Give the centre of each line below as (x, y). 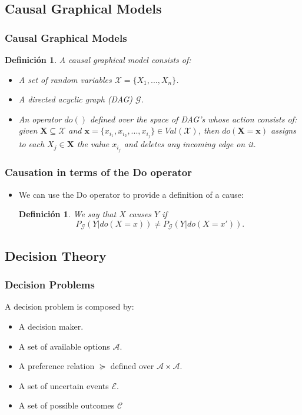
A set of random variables (65, 79)
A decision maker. (51, 326)
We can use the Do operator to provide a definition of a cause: (131, 194)
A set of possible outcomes (67, 405)
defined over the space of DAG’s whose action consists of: (194, 119)
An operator (40, 119)
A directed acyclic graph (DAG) (76, 99)
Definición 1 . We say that (67, 214)
